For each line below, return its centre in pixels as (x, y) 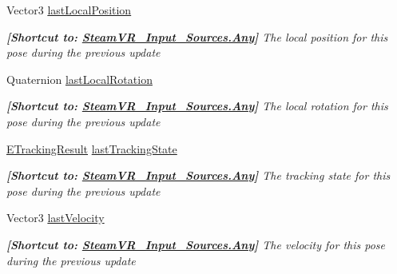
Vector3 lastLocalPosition (69, 10)
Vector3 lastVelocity (56, 218)
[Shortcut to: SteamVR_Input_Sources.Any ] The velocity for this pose (196, 244)
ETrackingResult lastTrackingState (92, 148)
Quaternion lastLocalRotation (79, 79)
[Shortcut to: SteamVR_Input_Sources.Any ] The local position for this (197, 36)
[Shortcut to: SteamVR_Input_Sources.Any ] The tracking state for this (198, 175)
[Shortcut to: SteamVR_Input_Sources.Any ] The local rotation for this (197, 106)
